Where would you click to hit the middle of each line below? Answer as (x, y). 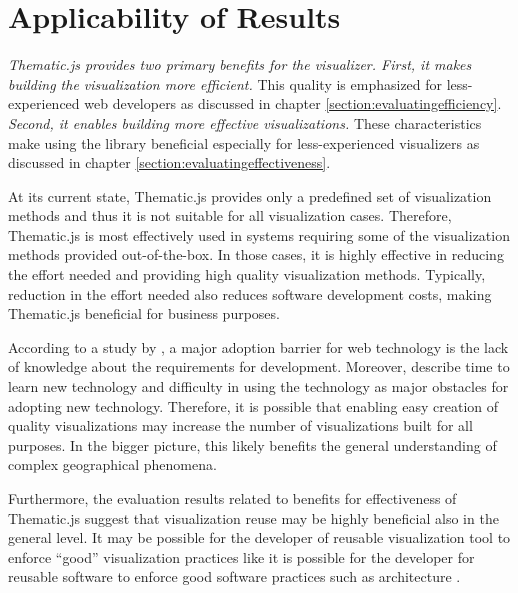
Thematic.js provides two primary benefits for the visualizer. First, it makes (240, 64)
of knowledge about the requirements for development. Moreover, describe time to (259, 366)
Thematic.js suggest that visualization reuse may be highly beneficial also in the (253, 517)
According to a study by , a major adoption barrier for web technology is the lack (258, 346)
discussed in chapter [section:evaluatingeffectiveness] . (169, 162)
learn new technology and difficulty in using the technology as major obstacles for (258, 386)
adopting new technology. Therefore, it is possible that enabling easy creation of (253, 405)
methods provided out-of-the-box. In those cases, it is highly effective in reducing (256, 254)
